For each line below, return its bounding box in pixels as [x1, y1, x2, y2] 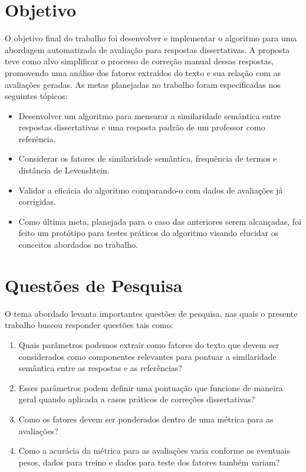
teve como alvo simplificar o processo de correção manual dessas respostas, [5, 55, 274, 67]
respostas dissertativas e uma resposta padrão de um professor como [18, 121, 265, 133]
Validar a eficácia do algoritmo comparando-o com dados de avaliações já [18, 183, 283, 196]
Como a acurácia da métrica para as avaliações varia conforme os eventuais [18, 444, 290, 457]
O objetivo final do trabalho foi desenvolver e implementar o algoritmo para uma [5, 32, 297, 44]
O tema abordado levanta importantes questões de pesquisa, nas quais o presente [5, 307, 298, 319]
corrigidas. [18, 195, 56, 208]
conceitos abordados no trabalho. [18, 238, 138, 251]
